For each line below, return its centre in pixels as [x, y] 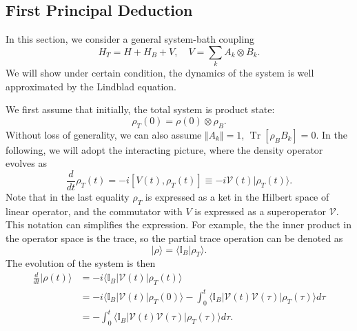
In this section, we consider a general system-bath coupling [130, 39]
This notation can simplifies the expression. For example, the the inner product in [179, 224]
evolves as [27, 163]
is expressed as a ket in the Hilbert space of [237, 196]
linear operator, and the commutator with [94, 211]
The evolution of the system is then [81, 263]
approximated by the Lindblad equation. [91, 86]
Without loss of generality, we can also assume [104, 134]
